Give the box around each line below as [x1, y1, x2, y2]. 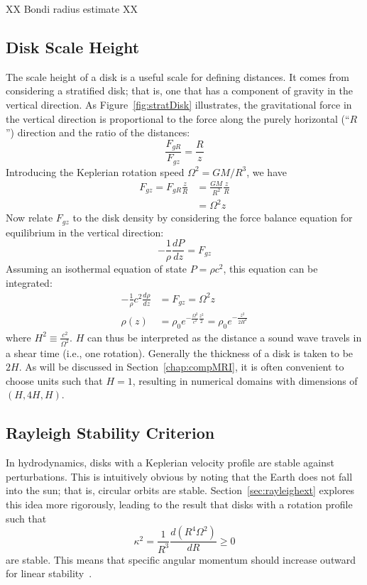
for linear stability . [6, 566, 92, 581]
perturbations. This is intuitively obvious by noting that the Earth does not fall [6, 469, 353, 483]
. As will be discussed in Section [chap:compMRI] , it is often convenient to [18, 359, 344, 374]
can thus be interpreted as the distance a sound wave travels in [87, 329, 362, 344]
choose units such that [6, 373, 103, 388]
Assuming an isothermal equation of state [6, 261, 187, 276]
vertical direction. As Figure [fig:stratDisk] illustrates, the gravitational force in [6, 97, 352, 111]
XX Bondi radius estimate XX [6, 1, 138, 16]
